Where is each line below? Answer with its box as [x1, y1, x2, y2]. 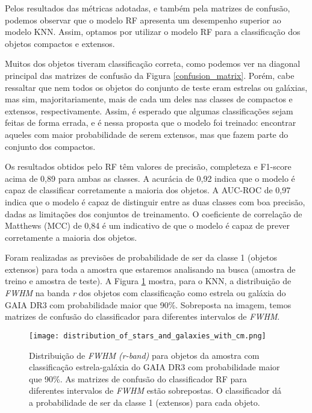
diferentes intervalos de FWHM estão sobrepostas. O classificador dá [29, 384, 282, 397]
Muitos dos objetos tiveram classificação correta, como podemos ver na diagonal [5, 57, 301, 70]
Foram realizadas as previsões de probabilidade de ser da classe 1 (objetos [5, 251, 278, 264]
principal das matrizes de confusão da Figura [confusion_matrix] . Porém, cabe [5, 69, 295, 81]
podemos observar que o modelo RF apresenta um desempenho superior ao [5, 13, 281, 26]
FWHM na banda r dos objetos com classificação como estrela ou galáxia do [5, 287, 286, 299]
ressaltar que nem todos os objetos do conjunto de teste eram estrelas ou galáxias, [5, 81, 308, 93]
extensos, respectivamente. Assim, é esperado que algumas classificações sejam [5, 104, 293, 117]
